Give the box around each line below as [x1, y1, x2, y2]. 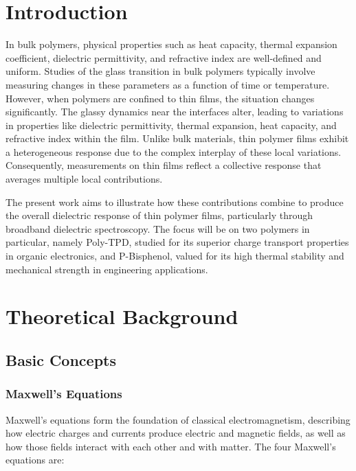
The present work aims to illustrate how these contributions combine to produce [5, 194, 344, 209]
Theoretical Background [5, 302, 238, 330]
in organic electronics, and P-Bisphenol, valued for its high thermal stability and [5, 249, 344, 263]
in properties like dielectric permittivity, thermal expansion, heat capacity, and [5, 117, 337, 132]
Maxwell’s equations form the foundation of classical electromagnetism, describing [5, 412, 351, 426]
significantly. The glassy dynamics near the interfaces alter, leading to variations [5, 104, 344, 119]
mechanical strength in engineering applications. [5, 262, 208, 276]
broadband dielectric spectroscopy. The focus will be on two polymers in [5, 221, 310, 235]
